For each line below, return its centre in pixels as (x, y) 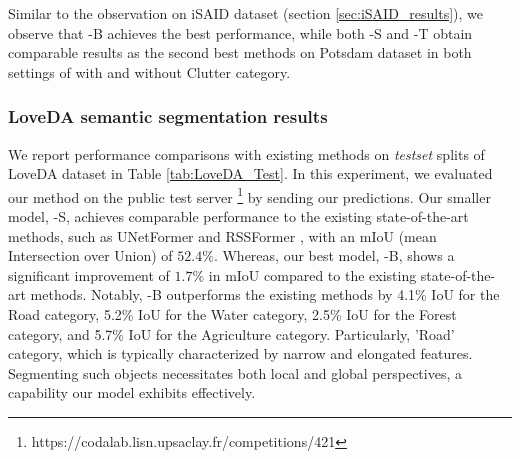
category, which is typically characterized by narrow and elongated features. (240, 353)
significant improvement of (89, 274)
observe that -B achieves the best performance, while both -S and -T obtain (240, 32)
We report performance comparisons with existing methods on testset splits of (246, 153)
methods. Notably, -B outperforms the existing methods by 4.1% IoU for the (265, 294)
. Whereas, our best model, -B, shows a (334, 255)
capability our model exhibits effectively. (132, 392)
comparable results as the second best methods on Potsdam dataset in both (240, 52)
